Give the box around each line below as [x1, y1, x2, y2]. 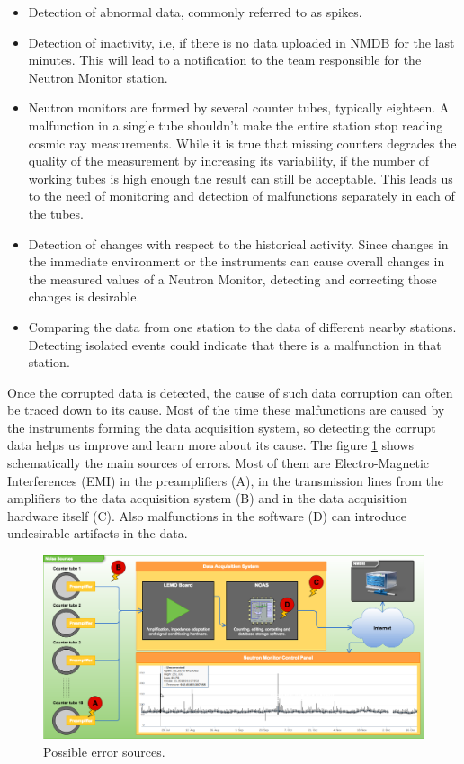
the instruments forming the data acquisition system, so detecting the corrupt [7, 418, 436, 436]
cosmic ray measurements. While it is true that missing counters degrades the [28, 133, 457, 152]
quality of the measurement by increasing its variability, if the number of [28, 151, 430, 170]
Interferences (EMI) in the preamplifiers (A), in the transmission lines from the [7, 471, 444, 490]
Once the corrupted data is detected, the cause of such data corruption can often [7, 382, 453, 401]
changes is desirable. [28, 287, 140, 306]
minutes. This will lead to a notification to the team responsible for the [28, 50, 422, 69]
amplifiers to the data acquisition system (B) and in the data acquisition [7, 489, 407, 508]
